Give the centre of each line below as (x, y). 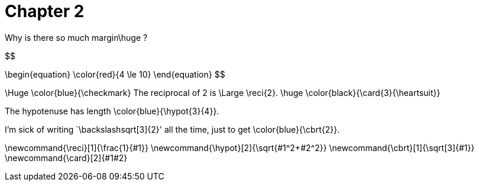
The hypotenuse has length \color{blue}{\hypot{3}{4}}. (112, 111)
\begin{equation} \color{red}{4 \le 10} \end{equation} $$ (115, 74)
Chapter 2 (45, 11)
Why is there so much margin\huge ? (76, 37)
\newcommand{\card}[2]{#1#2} (66, 158)
